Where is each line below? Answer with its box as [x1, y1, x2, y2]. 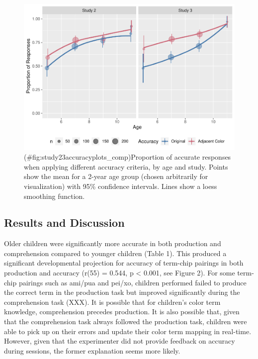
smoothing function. [24, 190, 85, 201]
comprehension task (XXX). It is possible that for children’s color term [4, 296, 221, 307]
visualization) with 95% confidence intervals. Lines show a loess [24, 180, 217, 191]
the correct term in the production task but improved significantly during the [4, 287, 240, 297]
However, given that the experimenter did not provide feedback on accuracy [4, 336, 235, 346]
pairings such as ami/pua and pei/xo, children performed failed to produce [18, 277, 247, 287]
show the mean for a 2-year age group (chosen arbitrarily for [24, 171, 208, 181]
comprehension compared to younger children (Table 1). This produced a [4, 248, 227, 258]
